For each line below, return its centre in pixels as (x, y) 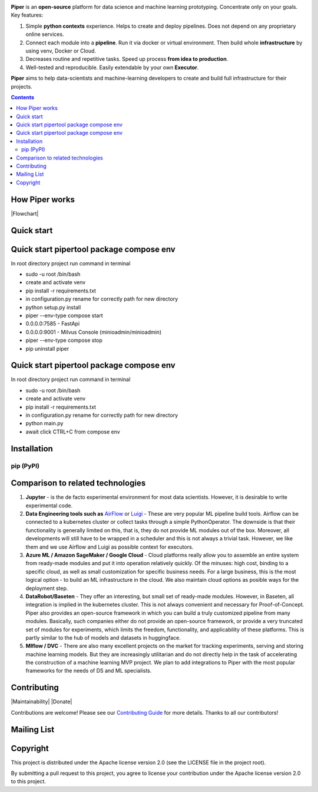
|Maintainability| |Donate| (42, 702)
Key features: (27, 15)
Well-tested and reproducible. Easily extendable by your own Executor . (112, 67)
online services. (45, 34)
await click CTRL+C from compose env (73, 432)
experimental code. (49, 506)
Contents (23, 97)
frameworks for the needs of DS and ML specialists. (89, 671)
